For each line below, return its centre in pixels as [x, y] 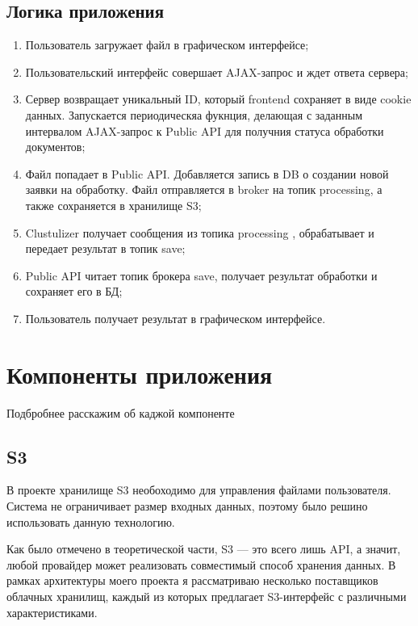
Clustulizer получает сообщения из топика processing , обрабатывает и [200, 232]
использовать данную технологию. [91, 521]
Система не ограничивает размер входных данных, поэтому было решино [187, 506]
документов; [55, 147]
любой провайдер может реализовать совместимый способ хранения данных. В [201, 564]
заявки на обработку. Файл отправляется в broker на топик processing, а [204, 189]
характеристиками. [52, 612]
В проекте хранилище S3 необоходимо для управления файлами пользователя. [199, 490]
